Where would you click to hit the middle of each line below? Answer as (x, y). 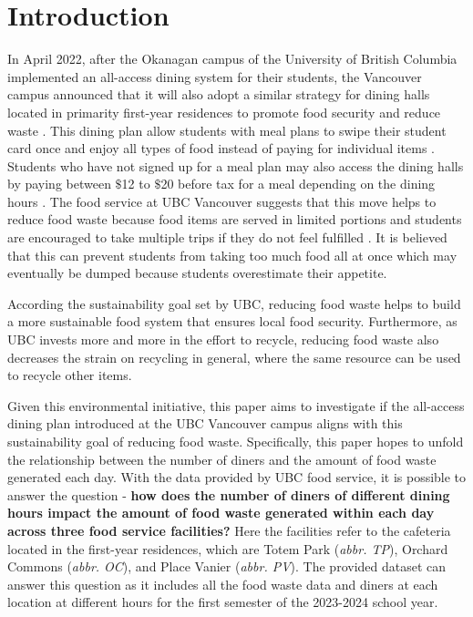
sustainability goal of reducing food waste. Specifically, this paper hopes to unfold (236, 441)
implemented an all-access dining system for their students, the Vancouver (215, 76)
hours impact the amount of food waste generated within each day (221, 513)
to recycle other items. (70, 375)
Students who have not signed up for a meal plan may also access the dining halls (236, 165)
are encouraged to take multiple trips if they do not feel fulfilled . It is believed (227, 237)
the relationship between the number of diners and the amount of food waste (222, 459)
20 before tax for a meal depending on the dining (298, 184)
